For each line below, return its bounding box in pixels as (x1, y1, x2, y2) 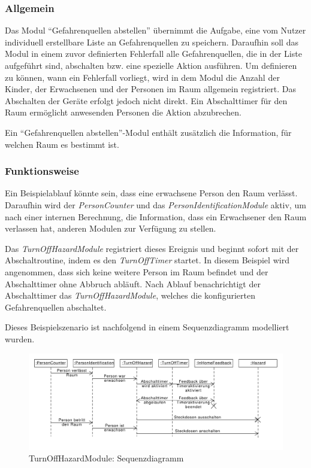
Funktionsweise (5, 163, 79, 178)
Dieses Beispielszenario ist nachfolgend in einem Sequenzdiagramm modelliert (5, 321, 289, 333)
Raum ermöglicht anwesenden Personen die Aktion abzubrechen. (5, 106, 241, 118)
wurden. (5, 332, 35, 345)
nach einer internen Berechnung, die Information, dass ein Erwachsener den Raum (5, 210, 307, 223)
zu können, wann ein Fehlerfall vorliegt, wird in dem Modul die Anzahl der (5, 71, 280, 83)
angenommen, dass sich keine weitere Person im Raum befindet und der (5, 265, 268, 278)
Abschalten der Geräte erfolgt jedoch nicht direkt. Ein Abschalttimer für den (5, 94, 288, 107)
